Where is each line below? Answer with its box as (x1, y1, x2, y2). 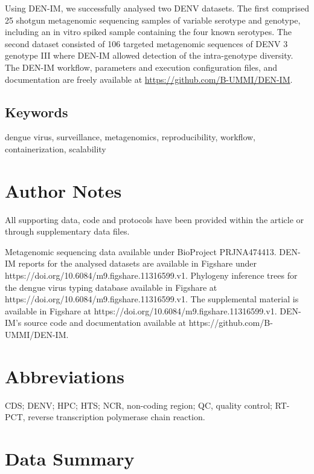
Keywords (5, 102, 68, 121)
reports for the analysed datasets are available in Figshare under (18, 257, 257, 270)
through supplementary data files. (5, 225, 130, 238)
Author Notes (5, 178, 122, 203)
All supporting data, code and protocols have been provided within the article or (5, 213, 304, 226)
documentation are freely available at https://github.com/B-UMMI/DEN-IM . (5, 73, 293, 85)
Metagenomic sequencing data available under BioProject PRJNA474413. (5, 245, 277, 258)
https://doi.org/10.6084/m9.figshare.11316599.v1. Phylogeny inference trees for (5, 269, 298, 282)
